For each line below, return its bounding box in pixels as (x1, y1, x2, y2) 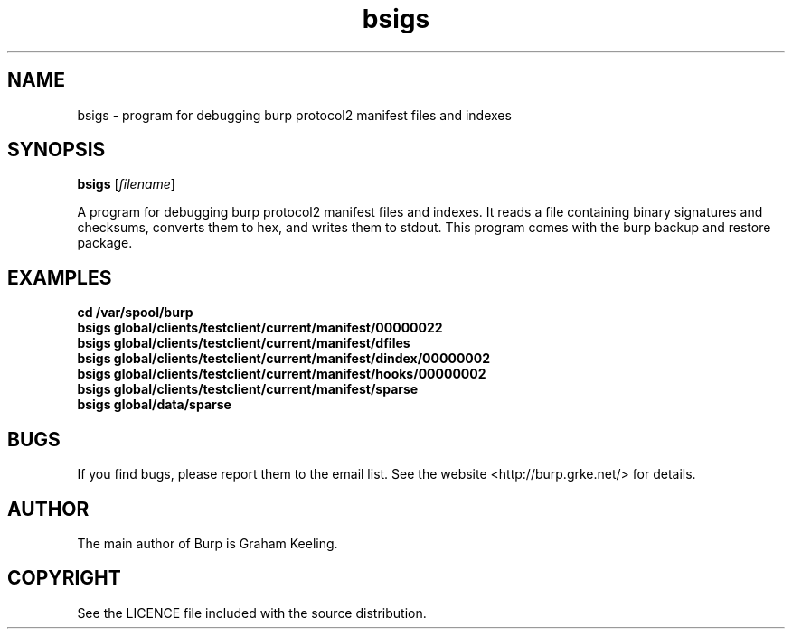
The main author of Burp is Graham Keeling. (77, 535, 338, 551)
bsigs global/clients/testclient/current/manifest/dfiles (77, 335, 410, 351)
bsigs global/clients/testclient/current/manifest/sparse (77, 381, 419, 397)
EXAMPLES (7, 266, 112, 289)
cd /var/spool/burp (77, 304, 193, 321)
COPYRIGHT (7, 566, 121, 590)
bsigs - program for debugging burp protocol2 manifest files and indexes (77, 107, 512, 123)
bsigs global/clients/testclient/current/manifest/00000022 (77, 320, 443, 336)
